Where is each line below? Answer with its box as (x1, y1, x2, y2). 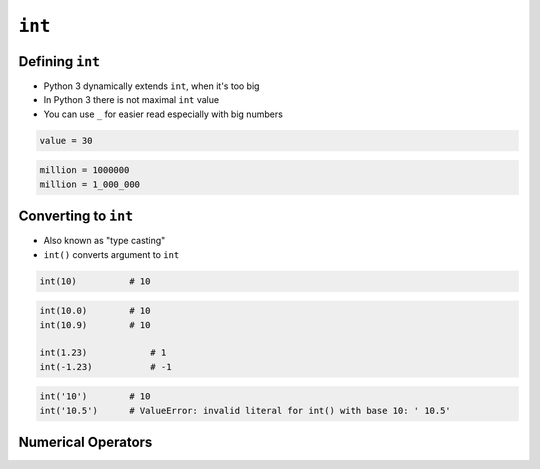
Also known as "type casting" (43, 235, 166, 247)
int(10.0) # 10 (39, 305, 151, 317)
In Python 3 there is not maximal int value (43, 94, 220, 106)
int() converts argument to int (43, 248, 180, 260)
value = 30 (39, 135, 93, 146)
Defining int (18, 53, 100, 70)
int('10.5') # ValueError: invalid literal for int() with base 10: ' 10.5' (39, 405, 452, 416)
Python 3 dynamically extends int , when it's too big (43, 80, 260, 92)
